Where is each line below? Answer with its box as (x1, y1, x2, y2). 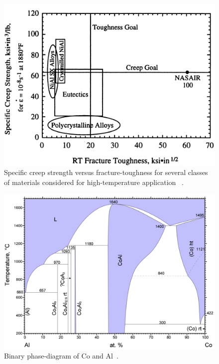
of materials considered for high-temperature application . (4, 177, 184, 187)
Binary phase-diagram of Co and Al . (4, 351, 118, 361)
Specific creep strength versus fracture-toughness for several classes (4, 167, 208, 178)
